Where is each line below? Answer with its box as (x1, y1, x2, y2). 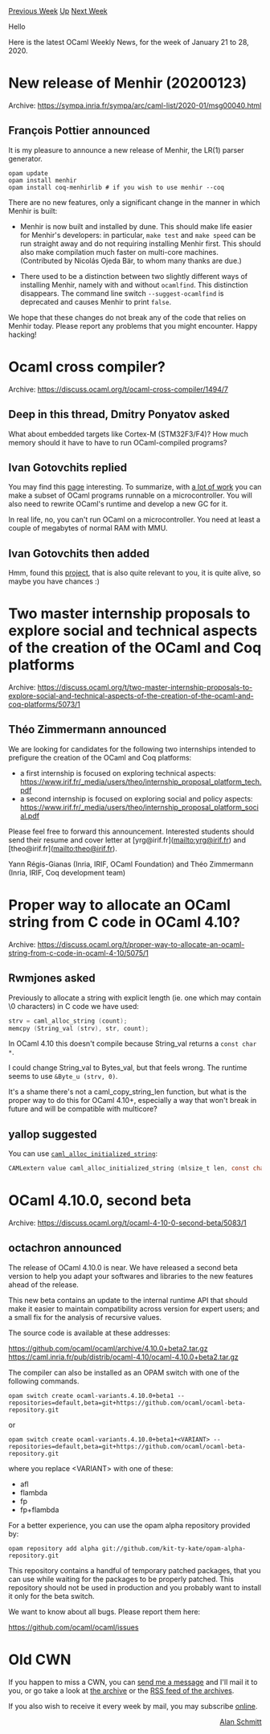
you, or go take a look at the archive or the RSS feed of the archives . (8, 1686, 235, 1695)
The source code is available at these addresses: (8, 1328, 170, 1338)
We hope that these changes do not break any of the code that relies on (8, 312, 247, 322)
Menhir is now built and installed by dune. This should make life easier (19, 221, 253, 231)
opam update (8, 169, 48, 178)
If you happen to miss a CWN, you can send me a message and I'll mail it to (8, 1677, 258, 1687)
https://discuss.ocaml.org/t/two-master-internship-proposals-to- (37, 683, 253, 692)
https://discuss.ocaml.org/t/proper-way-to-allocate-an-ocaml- (37, 939, 245, 949)
